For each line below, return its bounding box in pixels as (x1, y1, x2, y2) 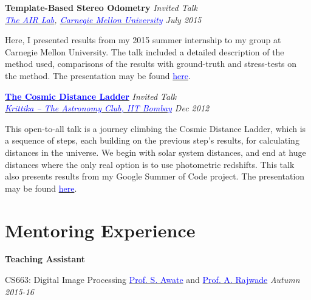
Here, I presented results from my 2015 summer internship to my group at (5, 33, 281, 46)
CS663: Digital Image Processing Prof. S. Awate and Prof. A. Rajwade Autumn (5, 273, 300, 286)
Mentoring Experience (5, 217, 196, 242)
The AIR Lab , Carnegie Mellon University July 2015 (5, 13, 202, 26)
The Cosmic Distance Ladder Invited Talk (5, 89, 177, 102)
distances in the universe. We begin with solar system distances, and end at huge (5, 145, 306, 158)
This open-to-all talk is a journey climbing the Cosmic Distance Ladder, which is (5, 122, 306, 134)
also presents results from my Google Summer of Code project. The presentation (5, 170, 305, 183)
